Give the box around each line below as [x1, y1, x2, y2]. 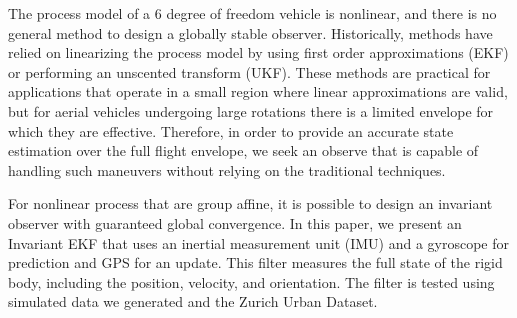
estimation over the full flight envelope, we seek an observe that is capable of [8, 140, 479, 161]
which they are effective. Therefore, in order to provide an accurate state [8, 120, 454, 141]
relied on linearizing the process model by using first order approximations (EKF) [8, 42, 509, 63]
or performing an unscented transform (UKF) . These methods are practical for [8, 61, 491, 82]
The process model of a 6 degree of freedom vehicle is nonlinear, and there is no [8, 3, 497, 23]
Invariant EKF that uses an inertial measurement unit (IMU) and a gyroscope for [8, 232, 510, 253]
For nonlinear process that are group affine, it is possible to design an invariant [8, 193, 493, 214]
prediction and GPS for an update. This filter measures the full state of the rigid [8, 252, 503, 273]
